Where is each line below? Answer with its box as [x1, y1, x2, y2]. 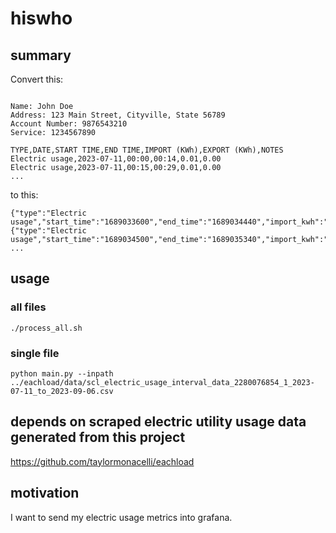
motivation [10, 485, 80, 502]
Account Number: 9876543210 [10, 119, 128, 129]
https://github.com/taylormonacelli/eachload [10, 455, 195, 467]
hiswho [10, 7, 73, 30]
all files [10, 300, 47, 314]
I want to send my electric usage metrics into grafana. [10, 511, 233, 523]
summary [10, 47, 72, 64]
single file [10, 346, 60, 360]
